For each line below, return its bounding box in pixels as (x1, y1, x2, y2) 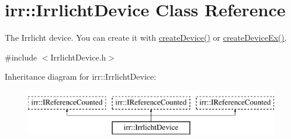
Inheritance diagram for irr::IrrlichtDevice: (5, 70, 157, 83)
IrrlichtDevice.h (50, 51, 106, 63)
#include (5, 51, 37, 63)
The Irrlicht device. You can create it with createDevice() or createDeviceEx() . (5, 31, 287, 44)
